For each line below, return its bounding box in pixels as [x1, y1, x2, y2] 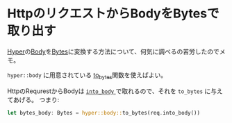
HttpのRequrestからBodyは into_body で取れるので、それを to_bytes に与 [7, 87, 217, 95]
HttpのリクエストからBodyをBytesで [7, 6, 219, 22]
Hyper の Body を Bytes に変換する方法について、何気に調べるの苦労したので [7, 47, 220, 56]
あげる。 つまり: [13, 95, 60, 104]
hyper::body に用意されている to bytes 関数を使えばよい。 [7, 70, 167, 81]
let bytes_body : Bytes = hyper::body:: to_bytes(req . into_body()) [7, 109, 200, 116]
